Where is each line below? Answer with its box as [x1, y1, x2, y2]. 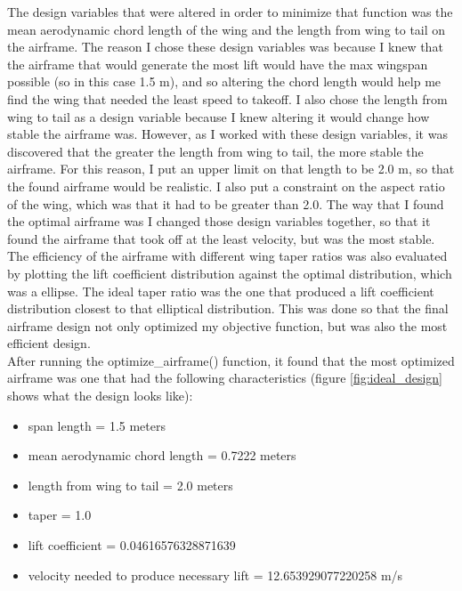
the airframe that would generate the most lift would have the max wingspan [7, 54, 428, 73]
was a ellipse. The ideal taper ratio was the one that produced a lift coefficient [7, 281, 434, 300]
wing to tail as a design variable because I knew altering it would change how [7, 107, 430, 125]
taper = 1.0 [28, 506, 92, 524]
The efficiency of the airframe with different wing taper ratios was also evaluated [7, 247, 448, 265]
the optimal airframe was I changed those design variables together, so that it [7, 212, 431, 231]
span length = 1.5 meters [28, 416, 166, 434]
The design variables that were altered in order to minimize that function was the [7, 3, 453, 20]
